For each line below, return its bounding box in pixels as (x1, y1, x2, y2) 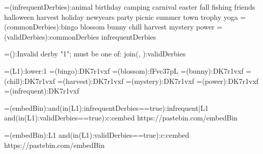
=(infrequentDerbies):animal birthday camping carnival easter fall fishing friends (4, 2, 255, 12)
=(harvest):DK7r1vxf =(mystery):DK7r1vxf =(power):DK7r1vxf (57, 75, 259, 86)
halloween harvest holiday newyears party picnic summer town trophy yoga (4, 11, 238, 22)
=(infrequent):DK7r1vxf (4, 85, 79, 96)
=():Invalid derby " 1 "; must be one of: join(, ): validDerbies (4, 48, 186, 59)
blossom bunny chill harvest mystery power (80, 21, 215, 32)
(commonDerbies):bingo (4, 21, 78, 32)
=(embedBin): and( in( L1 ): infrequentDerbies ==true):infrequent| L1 (4, 102, 209, 113)
